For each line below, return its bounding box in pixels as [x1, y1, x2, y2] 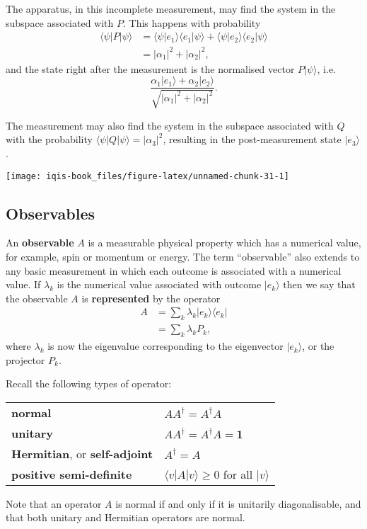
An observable [6, 235, 74, 250]
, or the [302, 339, 334, 353]
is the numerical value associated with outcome [57, 277, 262, 292]
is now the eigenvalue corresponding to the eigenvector [47, 339, 284, 353]
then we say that [283, 277, 356, 292]
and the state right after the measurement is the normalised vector [6, 61, 295, 76]
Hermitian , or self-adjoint [11, 445, 153, 462]
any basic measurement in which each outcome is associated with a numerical [6, 263, 342, 278]
